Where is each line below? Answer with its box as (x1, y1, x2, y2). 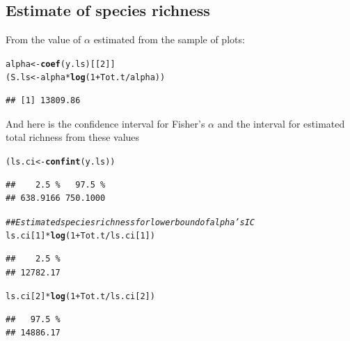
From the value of (6, 32, 81, 47)
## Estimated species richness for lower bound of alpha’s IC (6, 217, 255, 227)
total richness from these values (6, 130, 140, 144)
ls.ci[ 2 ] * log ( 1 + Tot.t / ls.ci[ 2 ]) (6, 291, 155, 302)
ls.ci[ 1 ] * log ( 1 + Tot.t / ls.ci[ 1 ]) (6, 231, 155, 241)
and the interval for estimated (217, 116, 345, 130)
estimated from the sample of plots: (93, 32, 245, 47)
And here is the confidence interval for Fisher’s (6, 116, 205, 130)
